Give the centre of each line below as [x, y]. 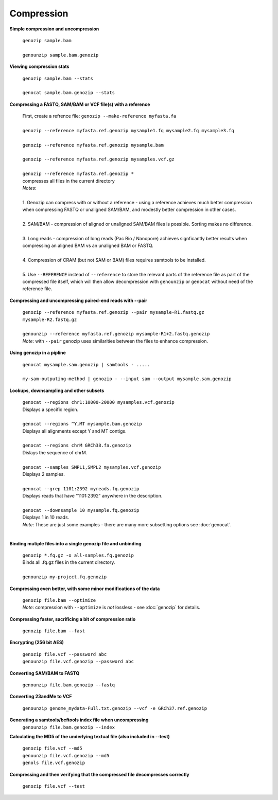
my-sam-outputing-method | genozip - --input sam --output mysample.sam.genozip [127, 379]
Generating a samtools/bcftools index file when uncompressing [79, 720]
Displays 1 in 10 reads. [46, 518]
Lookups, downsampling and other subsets [57, 390]
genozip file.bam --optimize [59, 600]
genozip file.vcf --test [54, 786]
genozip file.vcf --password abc [65, 654]
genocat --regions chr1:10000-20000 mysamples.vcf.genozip [99, 402]
